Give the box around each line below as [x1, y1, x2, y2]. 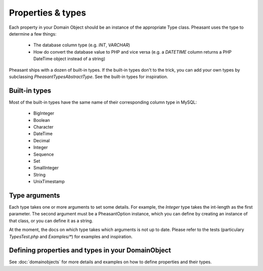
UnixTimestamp [33, 178, 65, 185]
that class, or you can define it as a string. [9, 217, 94, 224]
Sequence [33, 151, 54, 157]
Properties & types [9, 7, 86, 18]
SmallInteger [33, 165, 59, 171]
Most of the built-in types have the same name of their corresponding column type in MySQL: [9, 99, 197, 105]
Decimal [33, 137, 50, 143]
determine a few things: [9, 31, 57, 37]
